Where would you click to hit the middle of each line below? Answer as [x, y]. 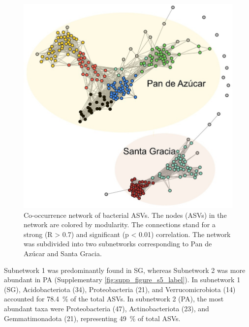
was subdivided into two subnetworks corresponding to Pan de [118, 244]
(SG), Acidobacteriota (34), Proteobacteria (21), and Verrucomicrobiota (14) [120, 289]
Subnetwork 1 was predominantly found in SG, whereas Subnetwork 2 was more [125, 270]
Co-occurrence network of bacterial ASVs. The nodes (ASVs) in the [125, 215]
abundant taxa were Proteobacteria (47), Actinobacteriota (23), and [107, 308]
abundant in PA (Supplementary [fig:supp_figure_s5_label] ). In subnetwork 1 [122, 280]
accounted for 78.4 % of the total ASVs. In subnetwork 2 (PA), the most [114, 299]
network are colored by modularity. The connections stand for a [120, 224]
